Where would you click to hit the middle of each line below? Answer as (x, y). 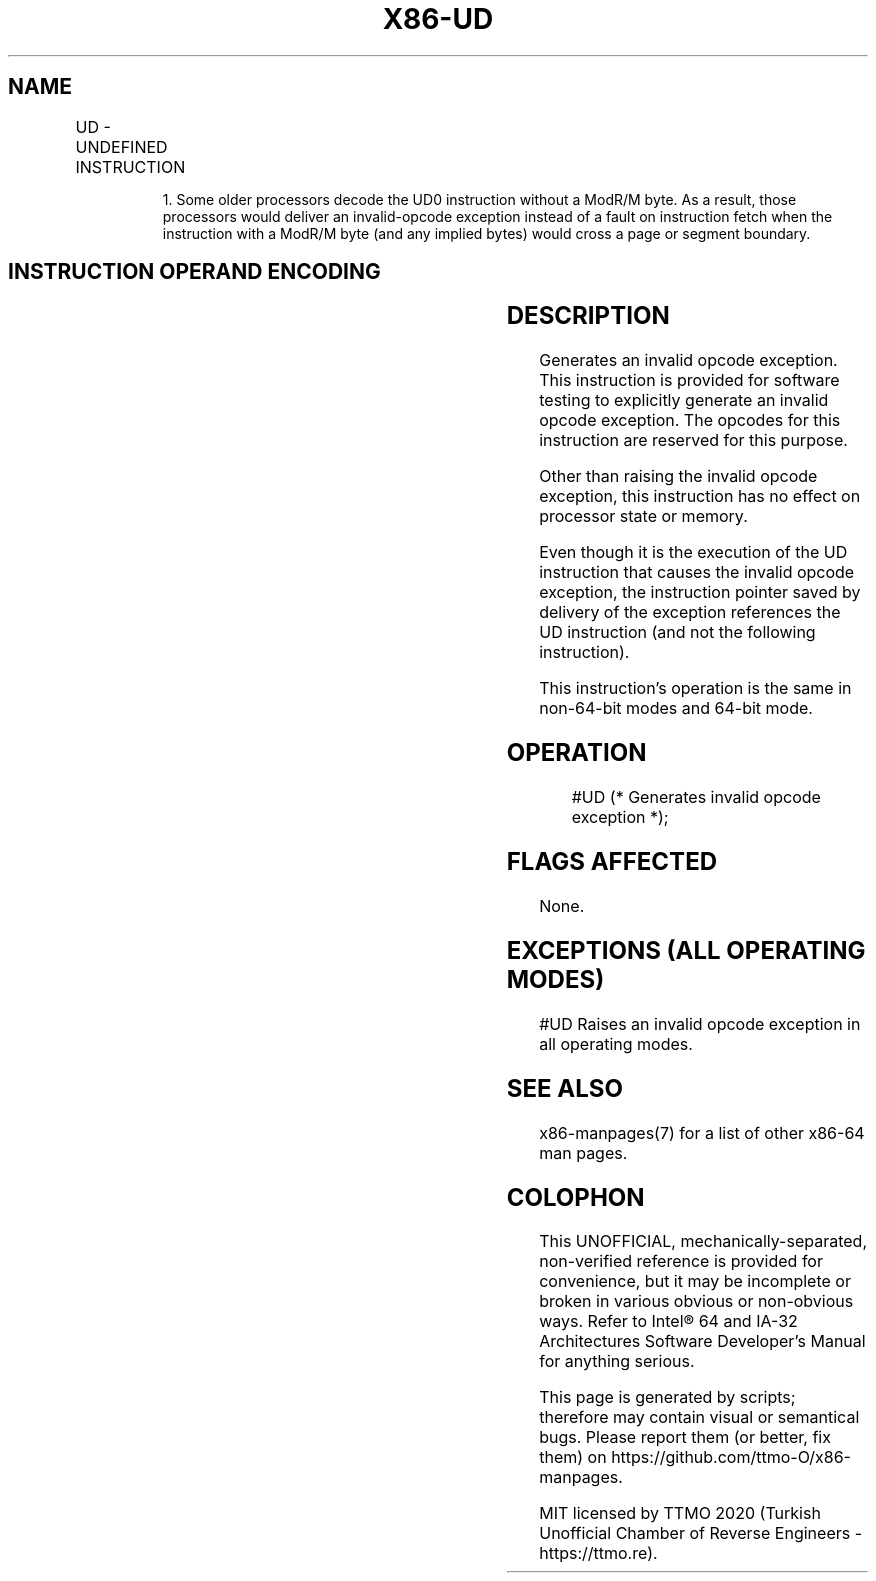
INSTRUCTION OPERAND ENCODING (194, 272)
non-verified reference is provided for (681, 1261)
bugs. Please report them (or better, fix (685, 1437)
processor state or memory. (643, 516)
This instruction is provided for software (689, 380)
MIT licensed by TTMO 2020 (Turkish (680, 1513)
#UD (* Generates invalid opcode (696, 797)
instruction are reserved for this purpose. (693, 440)
